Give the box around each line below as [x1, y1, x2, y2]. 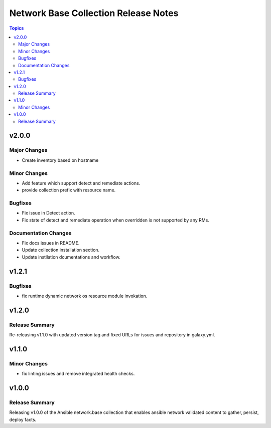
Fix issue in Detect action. [22, 210, 75, 216]
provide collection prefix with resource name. [22, 187, 116, 193]
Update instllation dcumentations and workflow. [22, 254, 120, 260]
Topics [9, 25, 24, 31]
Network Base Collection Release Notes [9, 8, 179, 19]
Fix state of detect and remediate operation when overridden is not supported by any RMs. [22, 217, 209, 223]
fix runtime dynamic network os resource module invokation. [22, 293, 148, 299]
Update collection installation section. [22, 247, 100, 253]
